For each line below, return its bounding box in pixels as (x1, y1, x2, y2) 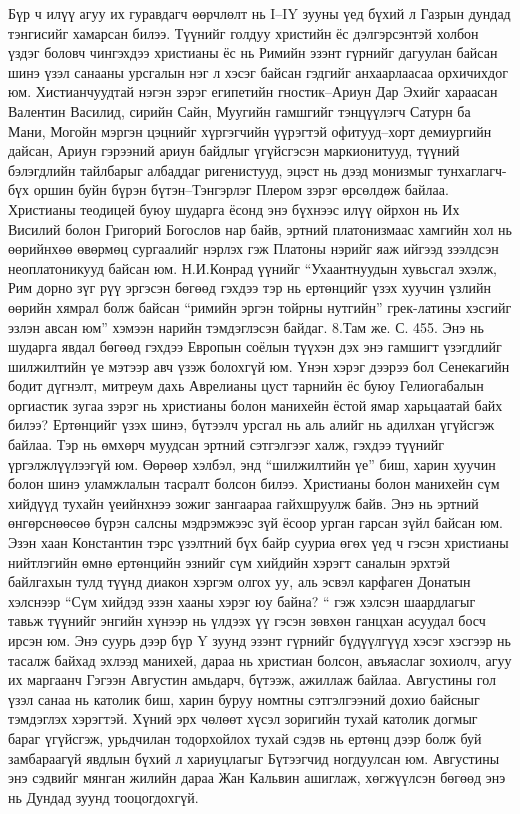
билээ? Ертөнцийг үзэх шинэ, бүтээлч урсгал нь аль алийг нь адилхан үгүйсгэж (8, 414, 495, 435)
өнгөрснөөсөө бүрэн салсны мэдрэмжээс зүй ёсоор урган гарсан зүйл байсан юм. (8, 512, 503, 533)
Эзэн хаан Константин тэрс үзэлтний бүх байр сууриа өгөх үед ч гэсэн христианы (8, 532, 509, 553)
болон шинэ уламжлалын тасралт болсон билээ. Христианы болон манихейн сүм (8, 473, 500, 494)
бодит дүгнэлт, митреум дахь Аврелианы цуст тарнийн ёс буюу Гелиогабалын (8, 375, 484, 396)
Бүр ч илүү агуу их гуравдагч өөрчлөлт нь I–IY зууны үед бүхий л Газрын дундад (8, 3, 511, 23)
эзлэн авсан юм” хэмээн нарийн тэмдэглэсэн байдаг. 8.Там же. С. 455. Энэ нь (8, 316, 484, 337)
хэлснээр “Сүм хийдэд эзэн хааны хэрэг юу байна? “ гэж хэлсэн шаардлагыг (8, 590, 476, 611)
